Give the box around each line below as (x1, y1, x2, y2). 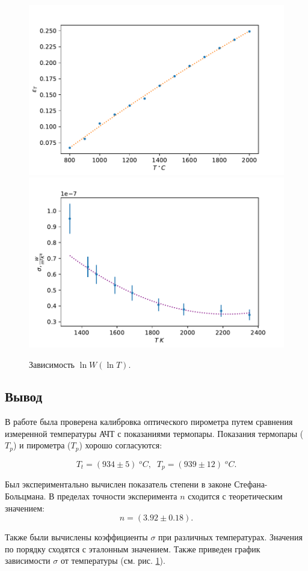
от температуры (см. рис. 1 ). (60, 554, 165, 567)
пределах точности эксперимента (57, 489, 177, 502)
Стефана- (234, 478, 268, 490)
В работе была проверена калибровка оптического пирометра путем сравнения (5, 415, 293, 428)
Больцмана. (5, 489, 46, 502)
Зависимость (29, 358, 75, 370)
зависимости (5, 554, 51, 567)
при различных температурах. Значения (158, 531, 303, 543)
